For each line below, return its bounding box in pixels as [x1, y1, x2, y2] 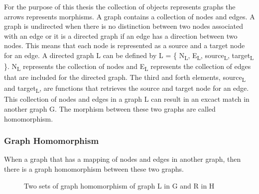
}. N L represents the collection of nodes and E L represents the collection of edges [4, 61, 251, 72]
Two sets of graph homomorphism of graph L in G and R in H [24, 180, 215, 191]
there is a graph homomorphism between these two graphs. [4, 164, 184, 174]
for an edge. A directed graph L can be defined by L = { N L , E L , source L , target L [4, 50, 254, 62]
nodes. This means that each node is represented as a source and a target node [4, 40, 245, 51]
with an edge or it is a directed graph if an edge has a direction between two [4, 30, 238, 41]
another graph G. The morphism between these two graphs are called [4, 104, 216, 114]
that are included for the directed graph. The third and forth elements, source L [4, 72, 246, 84]
